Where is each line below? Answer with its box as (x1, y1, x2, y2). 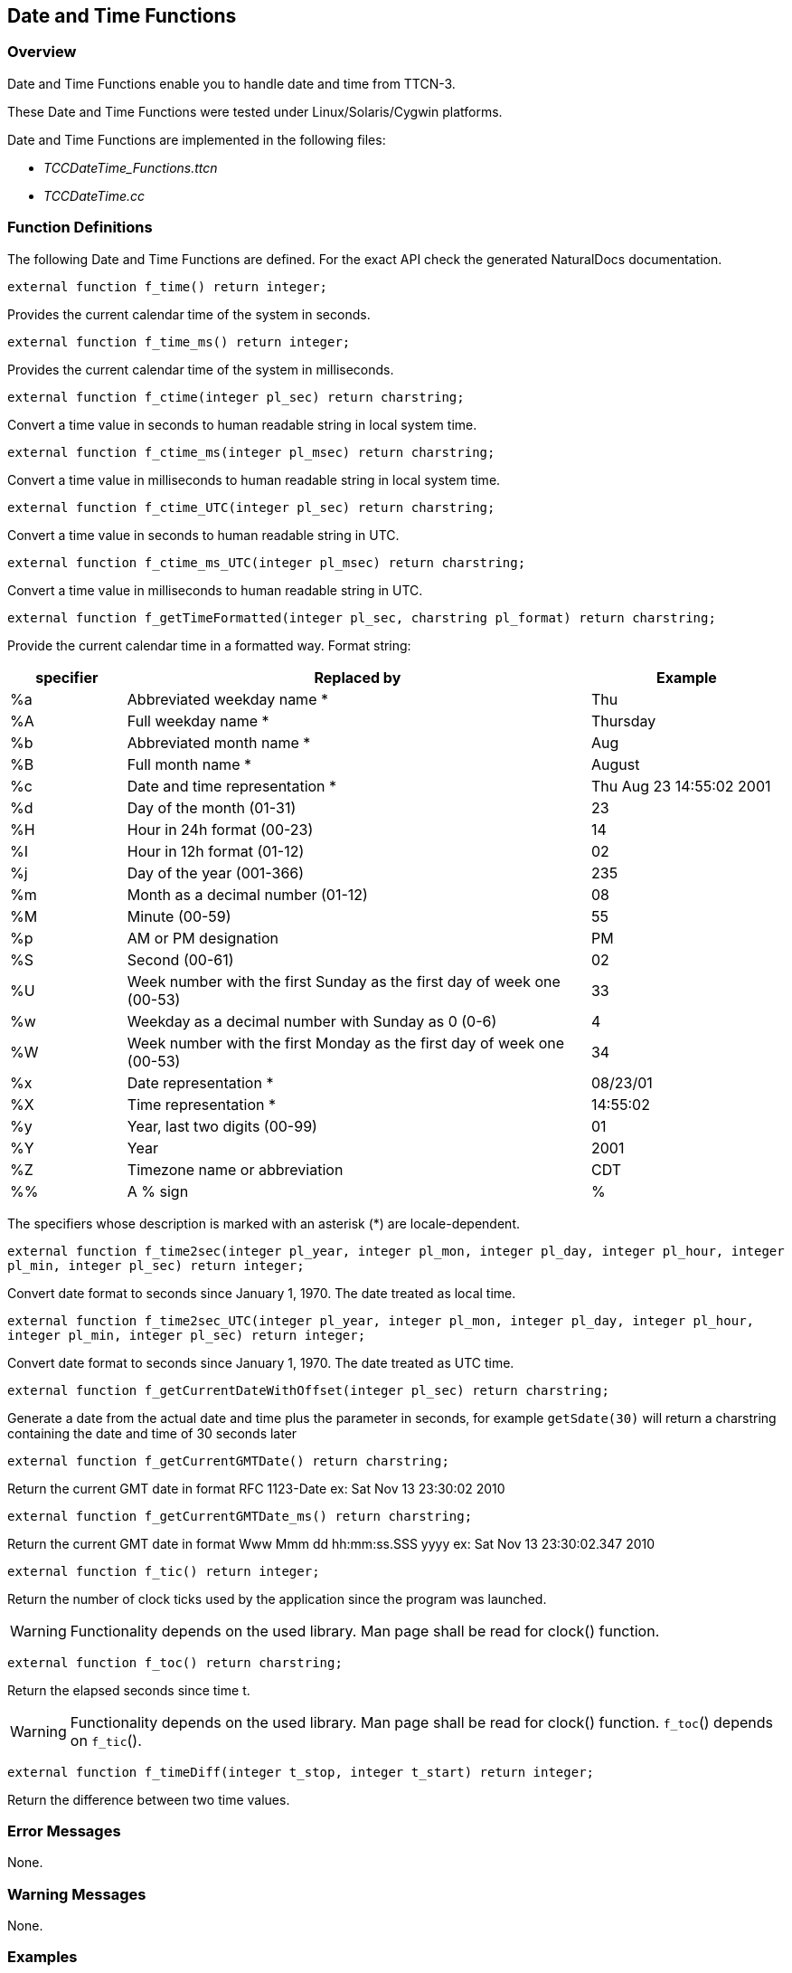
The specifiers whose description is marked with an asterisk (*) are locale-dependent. (7, 1215, 520, 1231)
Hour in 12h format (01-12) (127, 841, 305, 860)
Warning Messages (7, 1884, 146, 1903)
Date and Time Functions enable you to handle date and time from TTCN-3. (7, 75, 456, 91)
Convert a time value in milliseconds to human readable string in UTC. (7, 582, 423, 598)
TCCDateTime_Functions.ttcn (43, 159, 218, 175)
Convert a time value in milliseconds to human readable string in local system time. (7, 471, 501, 488)
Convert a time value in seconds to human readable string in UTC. (7, 526, 400, 543)
